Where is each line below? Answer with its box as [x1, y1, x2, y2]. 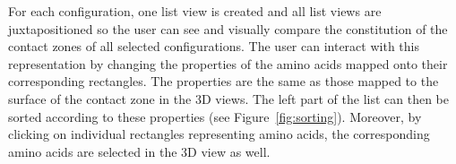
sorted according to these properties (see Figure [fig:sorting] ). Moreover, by [8, 107, 422, 125]
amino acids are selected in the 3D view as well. [8, 142, 271, 160]
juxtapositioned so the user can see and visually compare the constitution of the [8, 19, 448, 38]
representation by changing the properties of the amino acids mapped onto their [8, 54, 448, 73]
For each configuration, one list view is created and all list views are [8, 2, 382, 20]
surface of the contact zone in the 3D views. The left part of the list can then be [8, 89, 450, 108]
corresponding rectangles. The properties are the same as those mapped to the [8, 72, 439, 91]
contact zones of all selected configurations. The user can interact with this [8, 37, 419, 56]
